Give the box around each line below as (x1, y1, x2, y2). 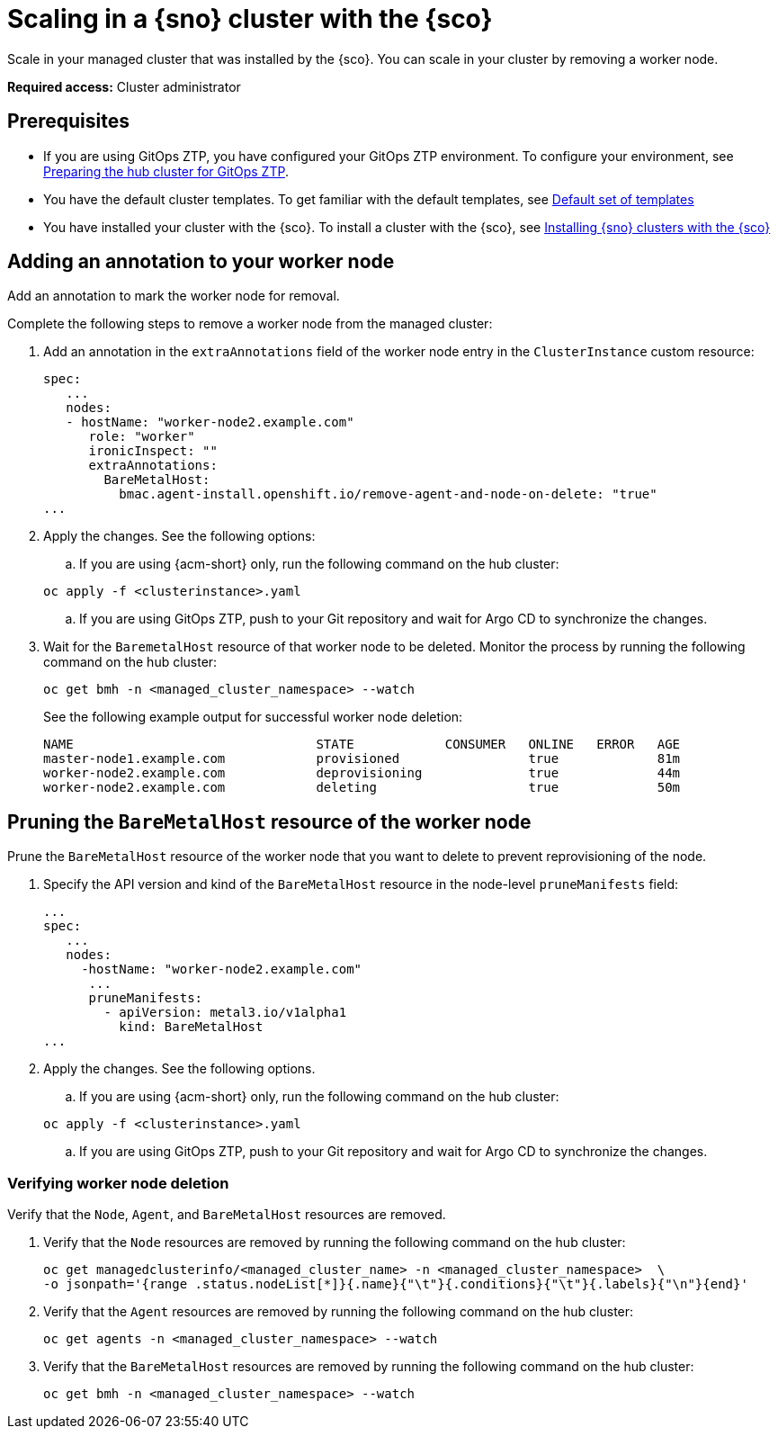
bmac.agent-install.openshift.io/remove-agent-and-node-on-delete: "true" (119, 487, 657, 502)
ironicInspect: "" (88, 444, 218, 459)
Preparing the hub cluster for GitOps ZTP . (43, 163, 289, 179)
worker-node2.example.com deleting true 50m (43, 780, 681, 795)
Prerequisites (7, 110, 130, 133)
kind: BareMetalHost (119, 1019, 264, 1035)
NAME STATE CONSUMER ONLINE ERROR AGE (43, 737, 681, 752)
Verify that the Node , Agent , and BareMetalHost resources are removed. (7, 1207, 446, 1223)
